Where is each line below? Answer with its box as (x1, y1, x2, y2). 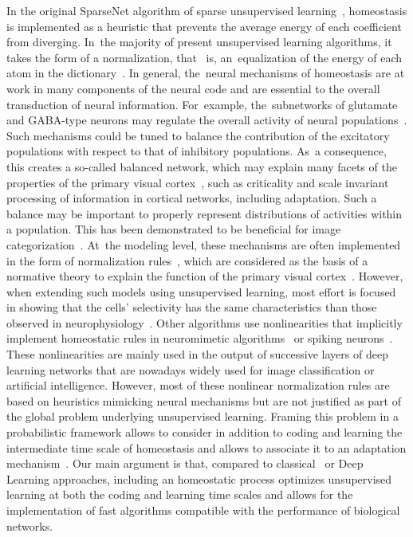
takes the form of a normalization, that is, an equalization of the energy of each (6, 49, 403, 65)
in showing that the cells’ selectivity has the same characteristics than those (6, 299, 377, 316)
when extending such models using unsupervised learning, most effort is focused (6, 283, 396, 300)
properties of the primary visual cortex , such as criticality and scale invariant (6, 174, 389, 190)
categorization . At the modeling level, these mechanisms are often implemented (6, 236, 401, 253)
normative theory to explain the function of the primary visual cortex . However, (6, 268, 403, 284)
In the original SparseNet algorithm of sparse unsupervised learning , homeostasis (6, 2, 407, 18)
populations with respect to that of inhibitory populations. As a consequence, (6, 143, 387, 159)
